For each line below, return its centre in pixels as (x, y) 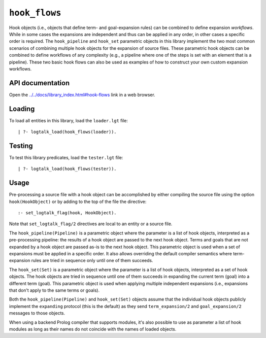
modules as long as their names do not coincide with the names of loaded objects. (93, 329)
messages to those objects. (37, 313)
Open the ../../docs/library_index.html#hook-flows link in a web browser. (82, 95)
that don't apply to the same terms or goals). (54, 290)
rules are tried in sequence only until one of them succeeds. (92, 261)
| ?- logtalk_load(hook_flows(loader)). (67, 132)
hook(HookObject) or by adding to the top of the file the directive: (78, 202)
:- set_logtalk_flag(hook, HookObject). (67, 213)
